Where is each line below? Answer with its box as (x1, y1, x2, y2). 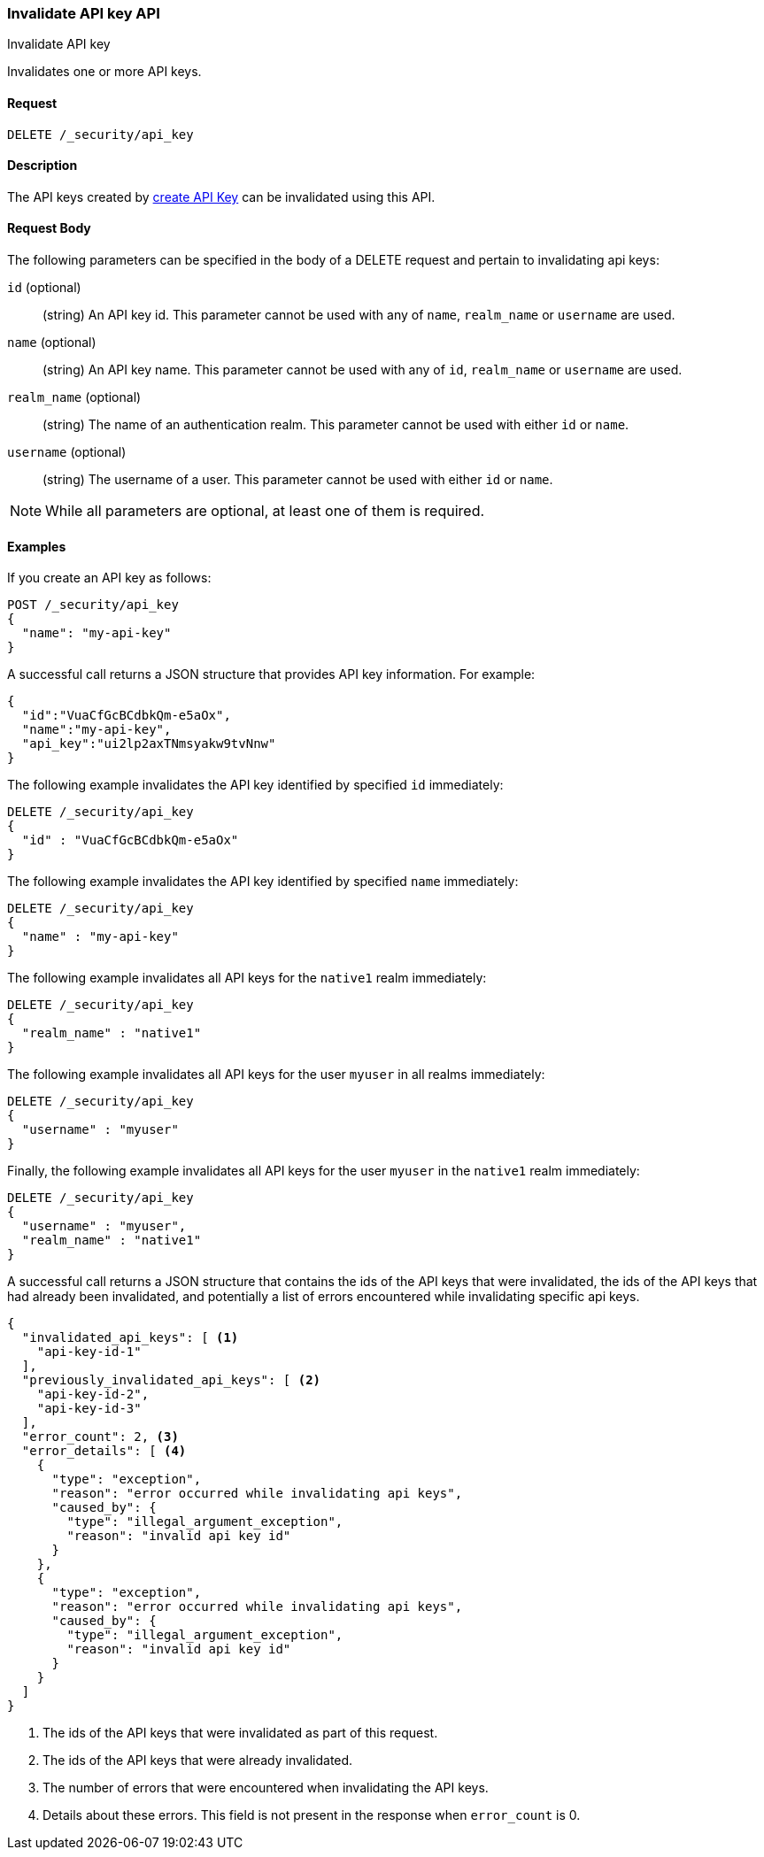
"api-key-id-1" (36, 1345, 142, 1360)
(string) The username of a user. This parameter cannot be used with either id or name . (42, 472, 553, 488)
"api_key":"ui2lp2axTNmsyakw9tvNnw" (21, 736, 276, 751)
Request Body (7, 220, 91, 236)
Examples (7, 538, 66, 554)
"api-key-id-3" (36, 1401, 142, 1416)
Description (7, 158, 78, 173)
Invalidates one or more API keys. (7, 64, 202, 80)
